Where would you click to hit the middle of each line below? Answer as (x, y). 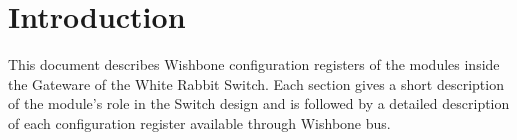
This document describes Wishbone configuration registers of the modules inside (254, 64)
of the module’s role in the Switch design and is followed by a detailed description (259, 103)
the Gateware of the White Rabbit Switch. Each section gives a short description (256, 83)
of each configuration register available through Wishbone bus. (199, 122)
